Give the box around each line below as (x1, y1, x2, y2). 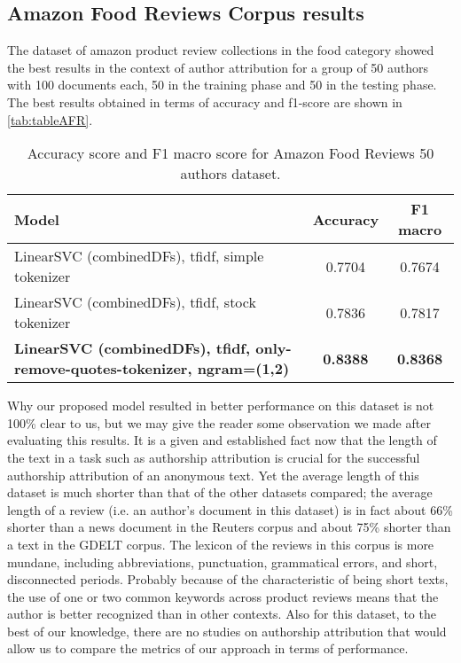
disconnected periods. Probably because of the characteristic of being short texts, (7, 570, 449, 589)
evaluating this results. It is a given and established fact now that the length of (7, 431, 437, 449)
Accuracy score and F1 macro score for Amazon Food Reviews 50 (27, 143, 434, 164)
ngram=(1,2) (197, 358, 290, 379)
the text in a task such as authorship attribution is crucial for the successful (7, 448, 420, 466)
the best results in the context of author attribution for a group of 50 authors (7, 58, 429, 76)
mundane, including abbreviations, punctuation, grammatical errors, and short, (7, 552, 438, 571)
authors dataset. (180, 163, 281, 184)
